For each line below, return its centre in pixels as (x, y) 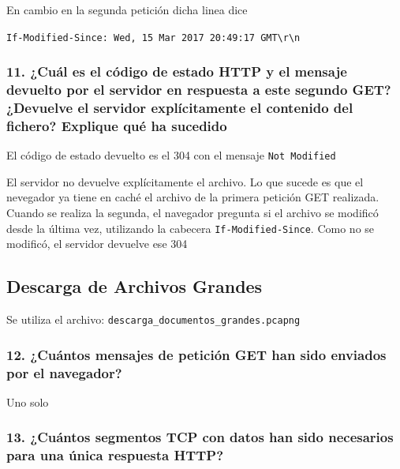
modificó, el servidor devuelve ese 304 (97, 244)
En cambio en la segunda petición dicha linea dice (127, 9)
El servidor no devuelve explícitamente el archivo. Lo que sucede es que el (185, 181)
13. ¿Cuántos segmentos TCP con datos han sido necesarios (200, 437)
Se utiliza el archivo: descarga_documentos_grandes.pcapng (153, 319)
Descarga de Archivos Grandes (135, 286)
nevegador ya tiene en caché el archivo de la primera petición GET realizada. (193, 197)
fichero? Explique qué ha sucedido (117, 125)
